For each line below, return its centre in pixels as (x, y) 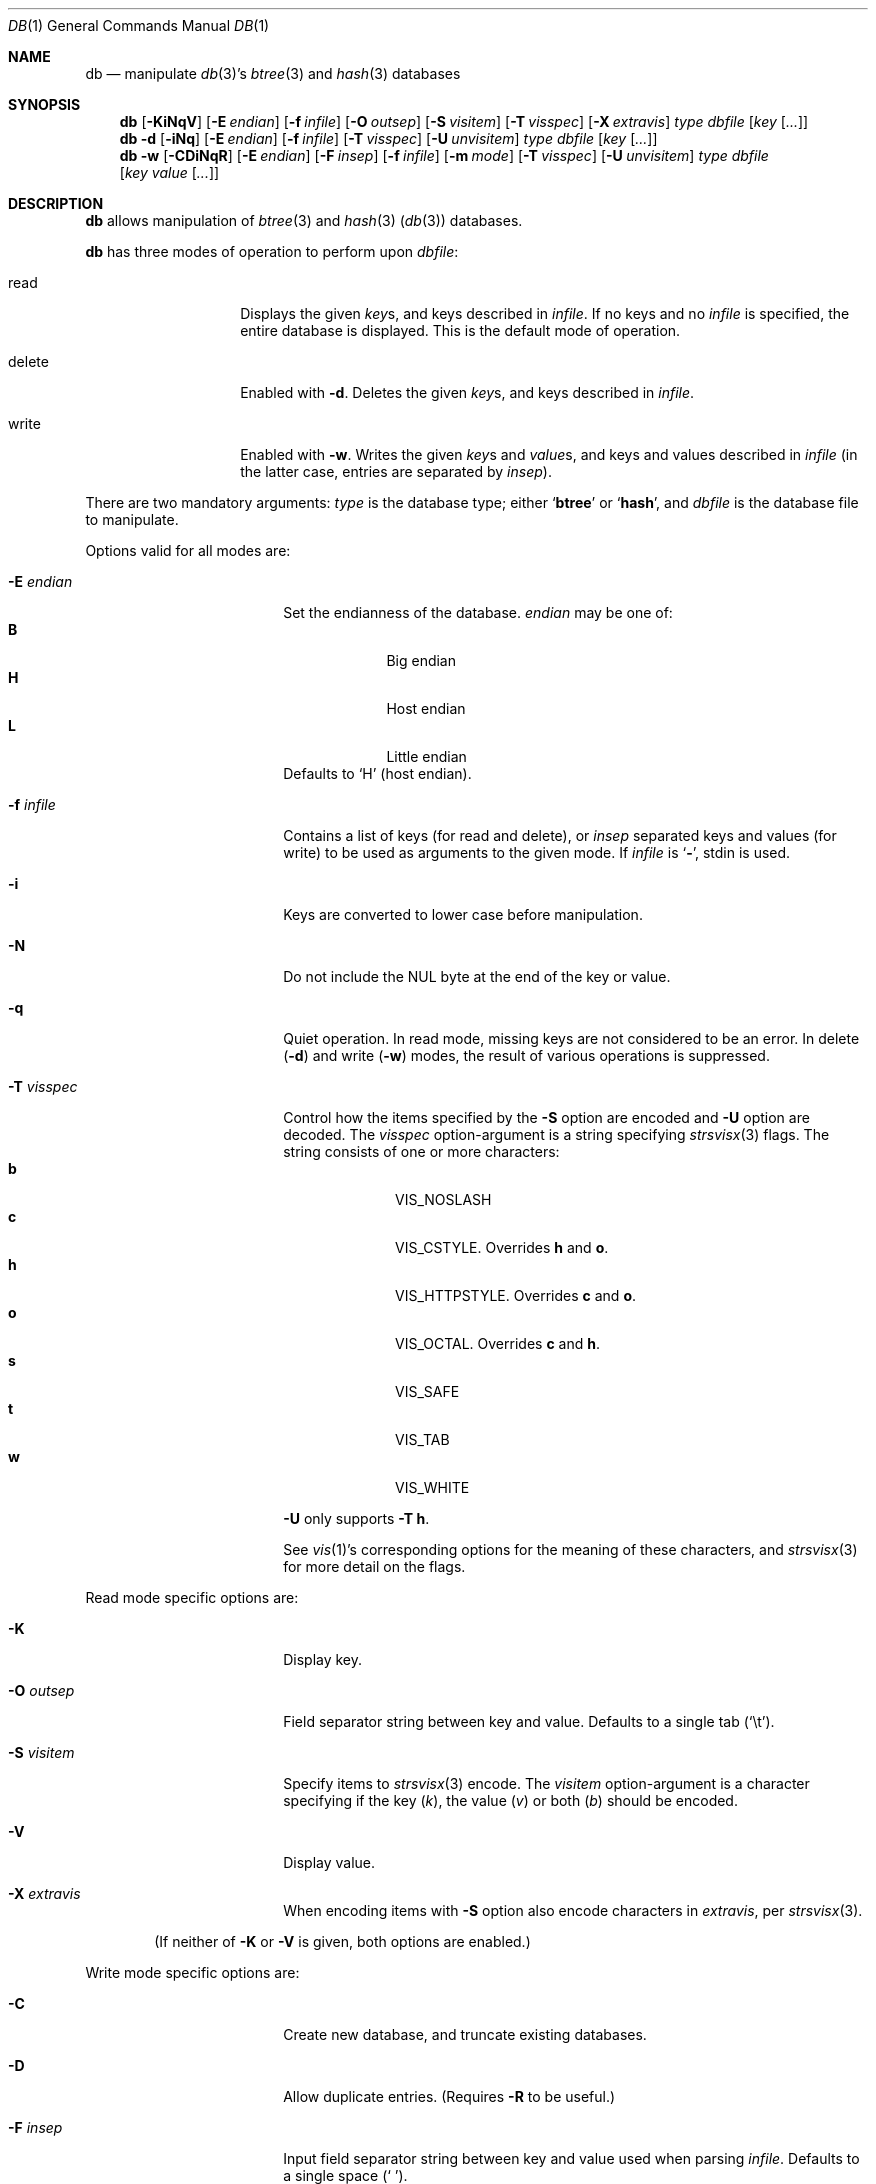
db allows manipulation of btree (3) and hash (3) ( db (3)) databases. (304, 220)
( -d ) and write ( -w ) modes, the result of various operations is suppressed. (526, 1055)
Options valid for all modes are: (188, 550)
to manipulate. (132, 519)
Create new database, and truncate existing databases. (465, 2034)
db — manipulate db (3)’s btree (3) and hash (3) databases (273, 73)
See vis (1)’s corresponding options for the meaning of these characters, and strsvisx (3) (570, 1549)
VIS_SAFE (427, 1391)
